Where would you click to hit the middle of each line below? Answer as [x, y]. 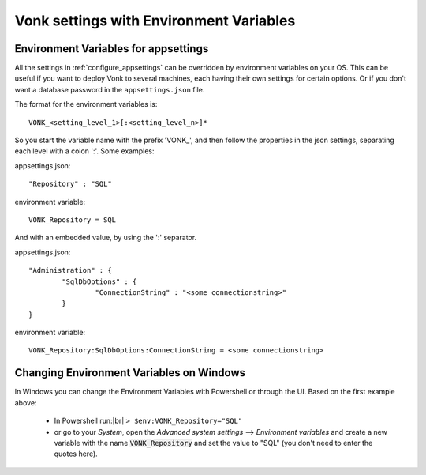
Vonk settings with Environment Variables [155, 21]
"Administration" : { [70, 270]
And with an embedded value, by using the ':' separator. [106, 238]
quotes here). [76, 454]
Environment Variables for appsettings [112, 49]
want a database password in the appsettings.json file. [110, 89]
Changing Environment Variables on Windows [130, 373]
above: [26, 402]
